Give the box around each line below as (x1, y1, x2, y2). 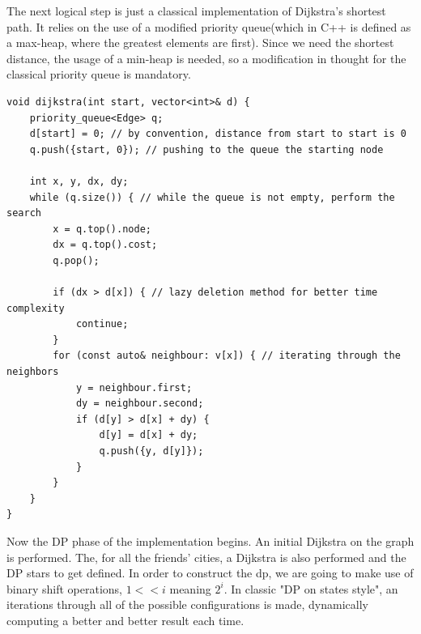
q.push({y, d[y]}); (99, 445, 204, 457)
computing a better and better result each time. (6, 611, 245, 628)
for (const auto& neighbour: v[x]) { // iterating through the (53, 350, 401, 362)
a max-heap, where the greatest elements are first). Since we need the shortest (6, 34, 394, 51)
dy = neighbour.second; (75, 398, 204, 410)
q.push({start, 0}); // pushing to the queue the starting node (29, 143, 384, 155)
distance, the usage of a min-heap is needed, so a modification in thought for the (6, 49, 406, 66)
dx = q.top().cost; (53, 239, 158, 251)
